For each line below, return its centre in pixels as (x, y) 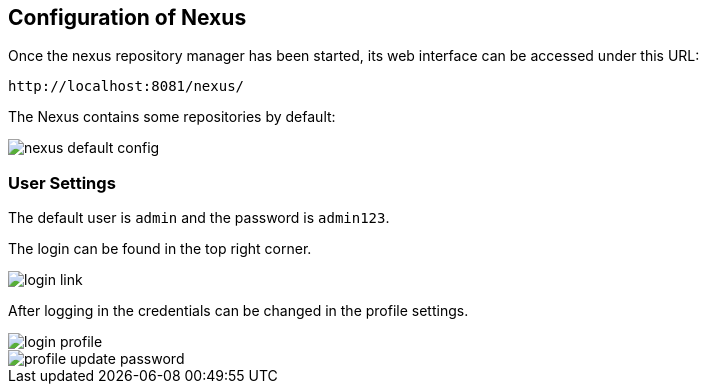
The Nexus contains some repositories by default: (172, 117)
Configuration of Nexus (127, 17)
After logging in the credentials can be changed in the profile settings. (238, 311)
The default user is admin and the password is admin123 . (199, 218)
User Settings (62, 182)
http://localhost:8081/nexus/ (126, 86)
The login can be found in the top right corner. (160, 249)
